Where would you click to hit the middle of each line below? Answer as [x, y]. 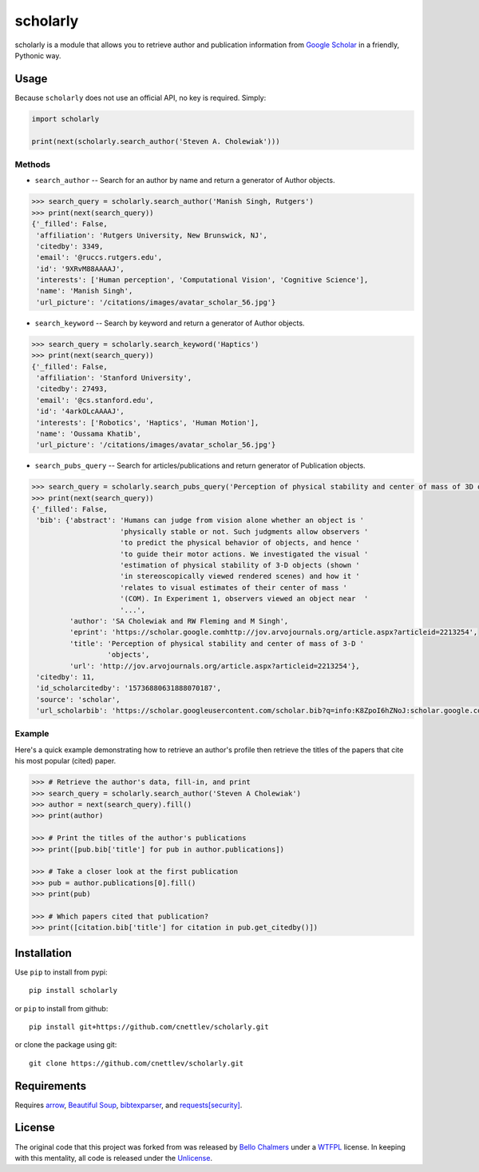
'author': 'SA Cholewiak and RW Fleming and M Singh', [179, 621]
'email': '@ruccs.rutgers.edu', [99, 257]
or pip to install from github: [61, 1008]
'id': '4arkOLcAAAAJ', [81, 411]
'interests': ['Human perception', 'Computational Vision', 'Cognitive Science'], [202, 280]
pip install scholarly [73, 991]
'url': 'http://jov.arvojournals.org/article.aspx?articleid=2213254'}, [215, 666]
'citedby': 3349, [70, 246]
